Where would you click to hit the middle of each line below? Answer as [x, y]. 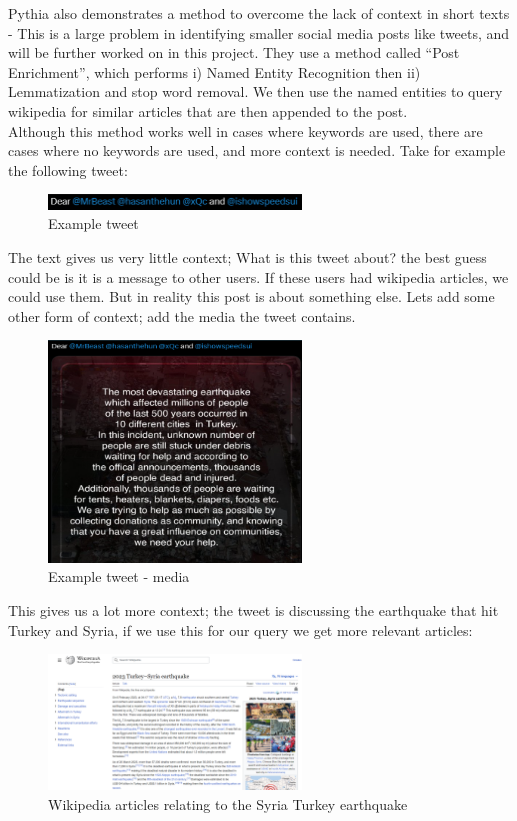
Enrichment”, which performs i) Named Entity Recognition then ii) [214, 71]
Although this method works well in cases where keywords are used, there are [245, 130]
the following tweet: [68, 169]
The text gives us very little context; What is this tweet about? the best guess [247, 256]
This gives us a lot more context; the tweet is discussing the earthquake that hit [253, 610]
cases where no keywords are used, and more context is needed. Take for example [257, 150]
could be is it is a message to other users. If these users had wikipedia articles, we [258, 276]
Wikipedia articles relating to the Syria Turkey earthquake [228, 803]
